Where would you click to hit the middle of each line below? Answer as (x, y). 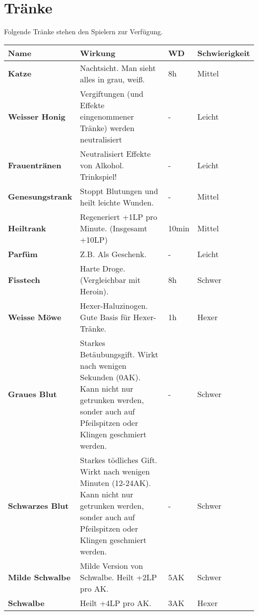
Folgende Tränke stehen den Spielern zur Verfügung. (84, 32)
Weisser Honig (37, 116)
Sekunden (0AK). (110, 377)
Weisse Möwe (35, 317)
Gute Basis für (105, 317)
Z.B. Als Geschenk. (113, 254)
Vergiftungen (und (112, 93)
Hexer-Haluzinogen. (114, 305)
